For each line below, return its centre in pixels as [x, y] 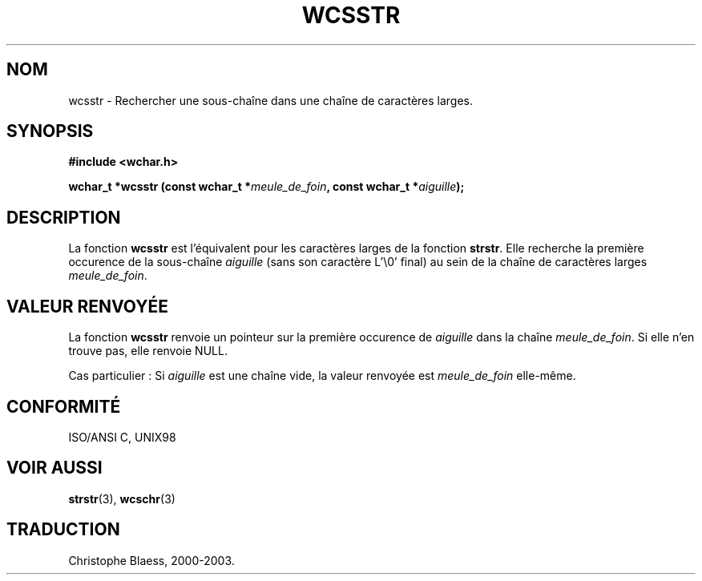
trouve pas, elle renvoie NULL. [148, 351]
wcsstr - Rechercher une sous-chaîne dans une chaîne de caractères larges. [271, 100]
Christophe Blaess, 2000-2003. [151, 560]
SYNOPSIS [50, 131]
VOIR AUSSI [54, 468]
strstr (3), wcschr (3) [122, 498]
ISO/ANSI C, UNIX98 [122, 437]
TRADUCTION [63, 530]
